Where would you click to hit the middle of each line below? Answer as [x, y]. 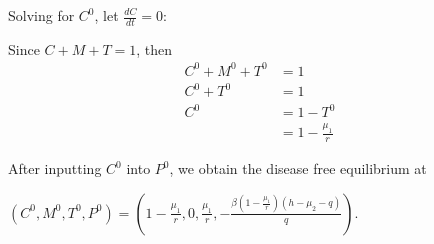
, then [154, 48]
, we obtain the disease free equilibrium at [298, 168]
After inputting [55, 168]
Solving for [41, 15]
